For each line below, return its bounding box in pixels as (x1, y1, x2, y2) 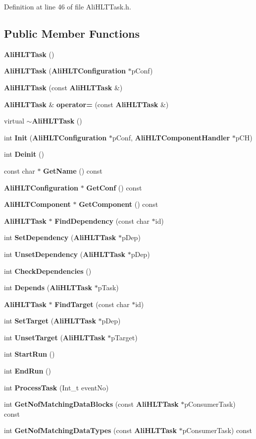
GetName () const (43, 165, 102, 176)
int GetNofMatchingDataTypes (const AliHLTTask (4, 425, 177, 436)
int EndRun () (4, 366, 51, 376)
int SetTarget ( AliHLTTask (4, 315, 96, 326)
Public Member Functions (4, 25, 140, 41)
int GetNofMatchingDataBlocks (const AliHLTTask (4, 399, 179, 409)
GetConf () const (86, 182, 142, 192)
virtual (4, 116, 24, 126)
